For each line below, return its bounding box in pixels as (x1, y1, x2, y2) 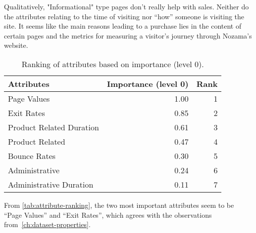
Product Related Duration (8, 121, 99, 133)
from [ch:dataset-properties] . (4, 219, 91, 230)
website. (4, 40, 28, 50)
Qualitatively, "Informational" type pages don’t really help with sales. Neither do (4, 1, 249, 11)
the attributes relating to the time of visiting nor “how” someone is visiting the (4, 11, 245, 21)
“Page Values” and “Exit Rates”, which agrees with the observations (4, 209, 212, 220)
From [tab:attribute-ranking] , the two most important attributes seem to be (4, 199, 234, 210)
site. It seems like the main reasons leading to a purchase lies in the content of (4, 21, 242, 31)
